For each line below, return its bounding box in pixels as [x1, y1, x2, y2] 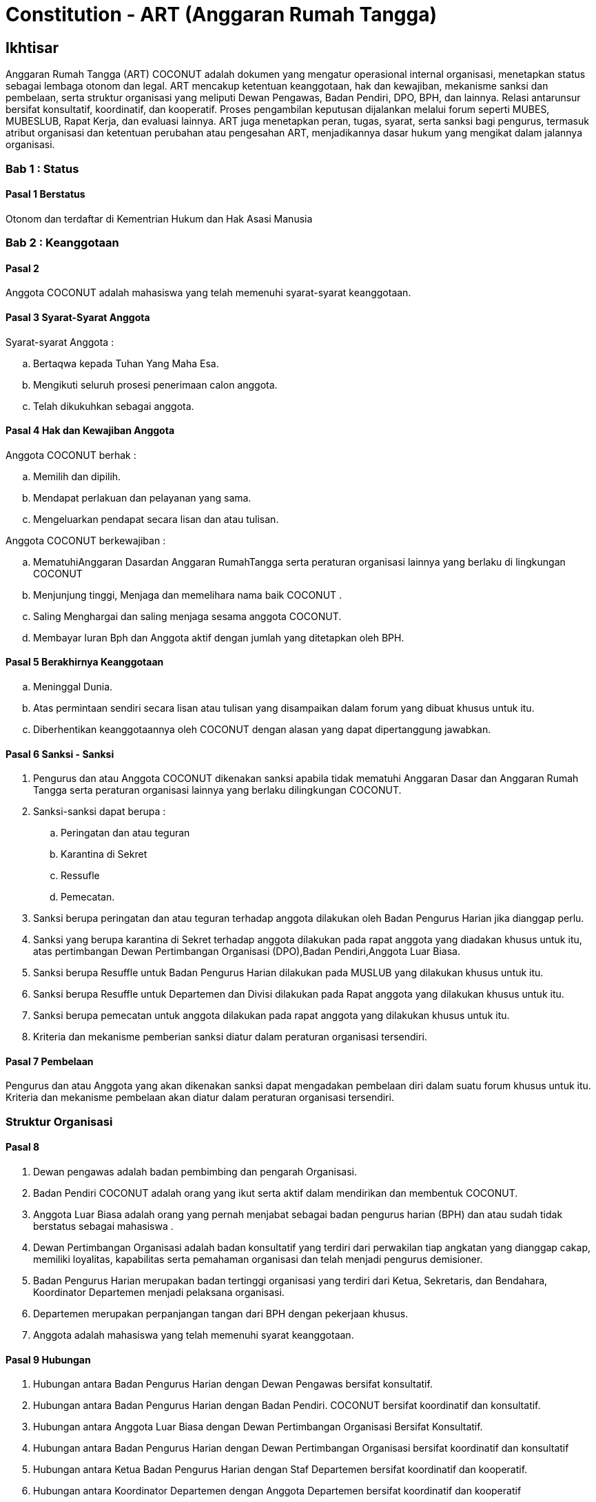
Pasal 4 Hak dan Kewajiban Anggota [6, 424, 175, 437]
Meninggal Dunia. [33, 681, 113, 693]
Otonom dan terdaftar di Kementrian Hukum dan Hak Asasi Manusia [6, 212, 313, 225]
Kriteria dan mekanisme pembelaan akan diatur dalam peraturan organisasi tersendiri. [6, 1091, 394, 1104]
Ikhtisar [6, 39, 59, 56]
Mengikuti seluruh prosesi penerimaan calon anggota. [33, 378, 278, 391]
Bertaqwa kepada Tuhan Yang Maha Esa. [33, 357, 219, 369]
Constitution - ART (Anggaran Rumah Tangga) [6, 3, 438, 26]
